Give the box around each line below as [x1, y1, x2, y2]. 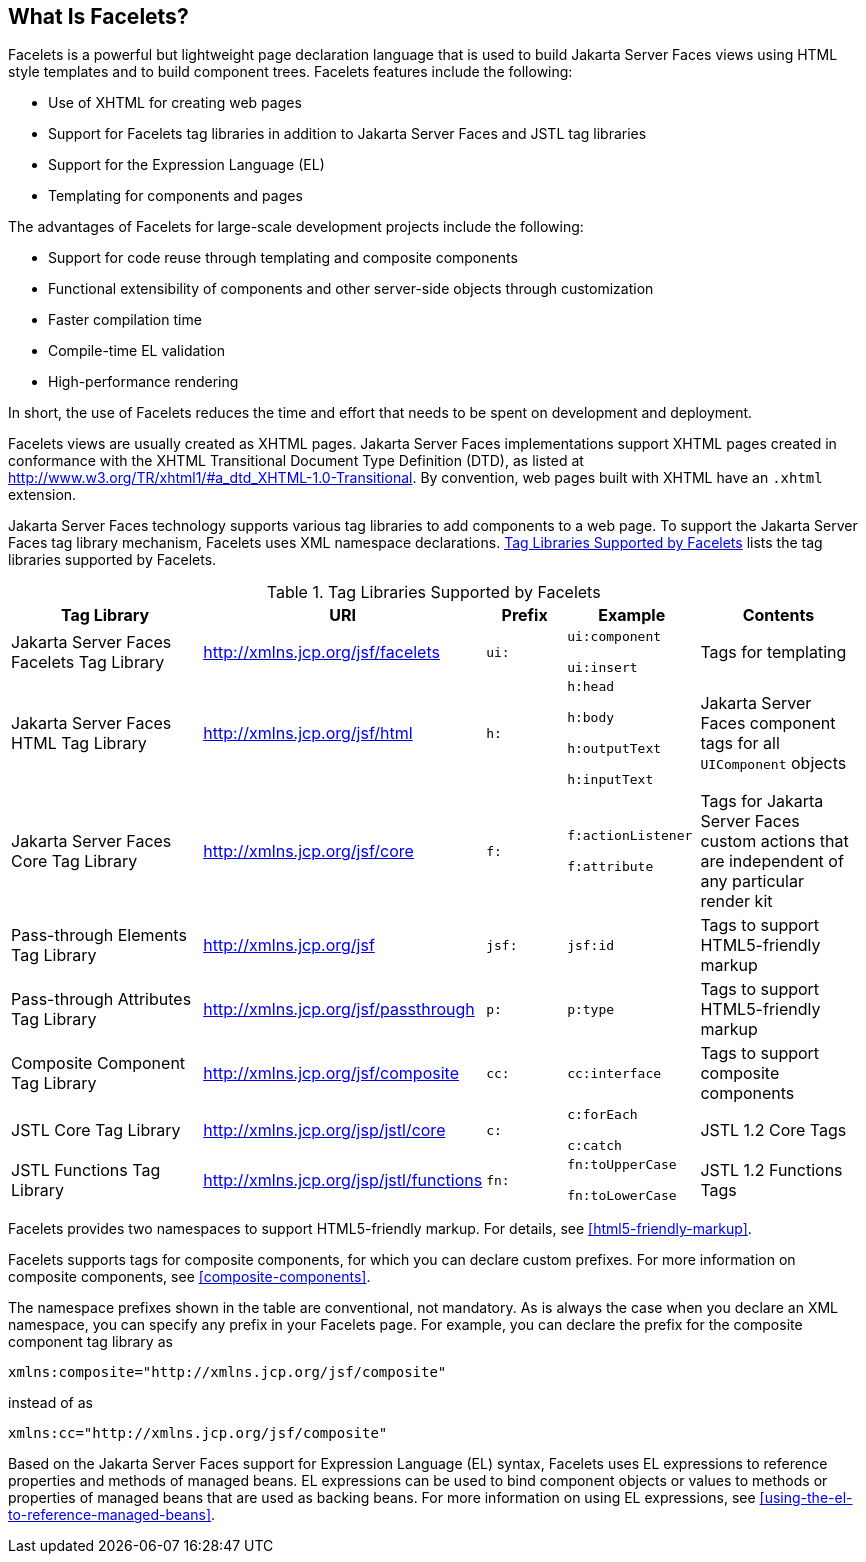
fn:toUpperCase [567, 1157, 677, 1173]
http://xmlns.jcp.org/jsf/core [203, 841, 414, 862]
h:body [567, 710, 615, 726]
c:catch [567, 1138, 622, 1154]
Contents [742, 605, 815, 626]
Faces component [700, 713, 836, 734]
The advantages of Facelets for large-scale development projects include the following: [8, 218, 584, 236]
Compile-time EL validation [48, 342, 225, 360]
